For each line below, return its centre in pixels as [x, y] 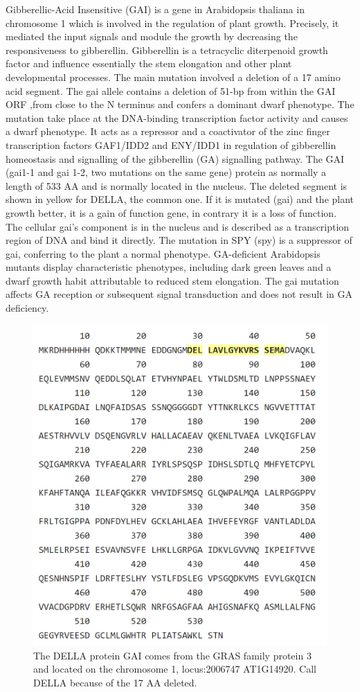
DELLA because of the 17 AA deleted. [115, 682]
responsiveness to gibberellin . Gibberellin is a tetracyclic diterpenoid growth [167, 50]
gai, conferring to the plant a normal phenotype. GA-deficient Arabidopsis [163, 253]
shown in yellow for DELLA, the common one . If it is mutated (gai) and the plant [180, 199]
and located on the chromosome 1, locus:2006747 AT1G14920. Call [175, 669]
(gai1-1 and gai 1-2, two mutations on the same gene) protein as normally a [166, 172]
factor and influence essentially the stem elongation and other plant [149, 63]
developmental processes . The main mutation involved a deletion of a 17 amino [173, 77]
